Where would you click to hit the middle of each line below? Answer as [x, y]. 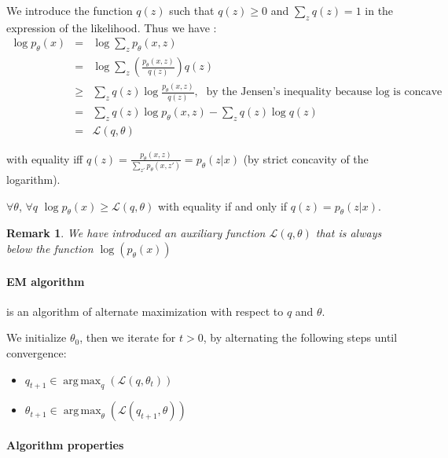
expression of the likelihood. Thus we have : [112, 27]
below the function [50, 249]
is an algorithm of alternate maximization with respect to [145, 311]
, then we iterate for [128, 337]
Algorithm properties [65, 445]
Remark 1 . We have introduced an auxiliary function [136, 233]
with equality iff [45, 158]
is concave [418, 92]
